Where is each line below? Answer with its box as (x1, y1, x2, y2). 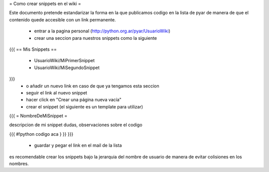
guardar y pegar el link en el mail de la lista (34, 142, 122, 149)
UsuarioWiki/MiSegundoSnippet (34, 65, 100, 71)
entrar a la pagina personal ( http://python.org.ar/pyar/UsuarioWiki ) (34, 28, 170, 34)
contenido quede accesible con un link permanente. (9, 16, 116, 22)
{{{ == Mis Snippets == (9, 46, 57, 52)
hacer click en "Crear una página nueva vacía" (26, 97, 122, 103)
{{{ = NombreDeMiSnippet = (9, 113, 68, 119)
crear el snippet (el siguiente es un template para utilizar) (26, 103, 143, 109)
